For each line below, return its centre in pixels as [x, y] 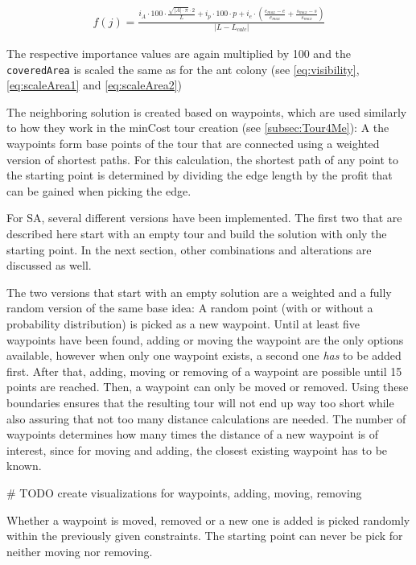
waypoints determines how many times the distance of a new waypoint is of [192, 434]
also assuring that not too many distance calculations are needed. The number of [206, 418]
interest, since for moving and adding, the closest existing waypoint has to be [197, 450]
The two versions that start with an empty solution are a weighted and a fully [199, 292]
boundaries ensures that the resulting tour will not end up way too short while [200, 402]
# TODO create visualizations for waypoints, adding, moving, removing [184, 492]
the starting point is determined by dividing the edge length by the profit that [200, 175]
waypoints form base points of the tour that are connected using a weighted [193, 144]
